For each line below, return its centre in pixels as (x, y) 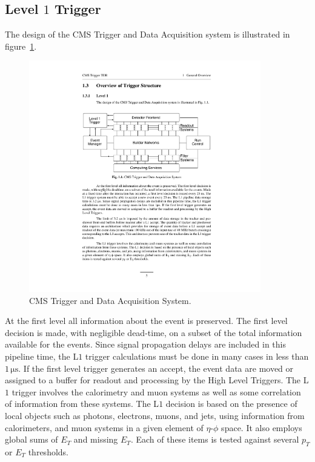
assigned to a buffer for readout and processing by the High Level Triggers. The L (157, 380)
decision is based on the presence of (231, 404)
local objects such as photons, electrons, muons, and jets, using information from (155, 415)
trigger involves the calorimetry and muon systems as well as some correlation (156, 391)
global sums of (31, 439)
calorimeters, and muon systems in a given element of (104, 427)
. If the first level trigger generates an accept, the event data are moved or (156, 368)
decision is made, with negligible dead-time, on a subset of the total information (154, 332)
